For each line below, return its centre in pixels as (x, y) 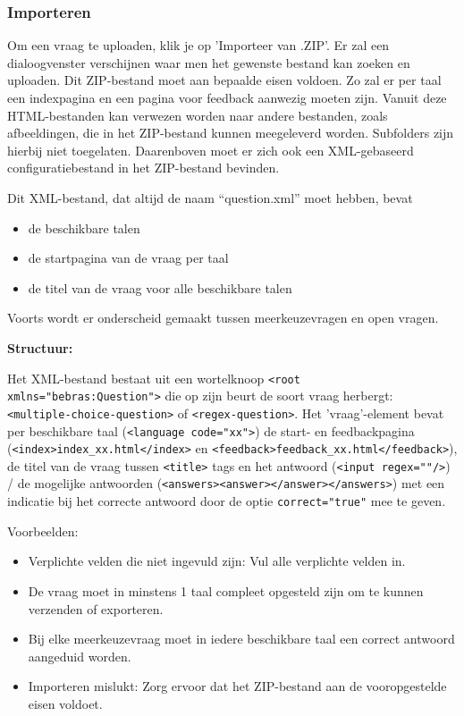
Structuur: (40, 347)
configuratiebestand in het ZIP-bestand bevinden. (143, 168)
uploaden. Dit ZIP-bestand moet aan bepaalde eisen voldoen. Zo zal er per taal (224, 80)
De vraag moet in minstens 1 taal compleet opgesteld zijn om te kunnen (226, 590)
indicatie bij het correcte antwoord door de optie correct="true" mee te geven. (227, 501)
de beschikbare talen (84, 227)
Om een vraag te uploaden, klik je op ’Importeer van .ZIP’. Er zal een (198, 45)
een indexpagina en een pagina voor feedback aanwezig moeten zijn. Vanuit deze (227, 97)
